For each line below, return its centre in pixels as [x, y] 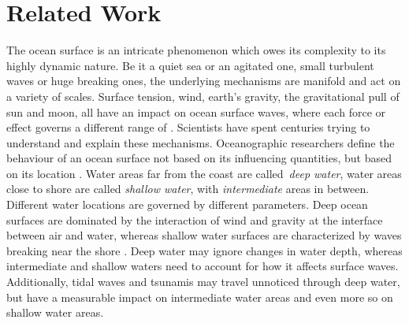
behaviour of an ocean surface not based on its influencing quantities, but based [199, 158]
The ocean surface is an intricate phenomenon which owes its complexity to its [196, 50]
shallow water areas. [55, 312]
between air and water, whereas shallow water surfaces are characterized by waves [204, 235]
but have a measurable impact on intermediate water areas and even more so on [200, 297]
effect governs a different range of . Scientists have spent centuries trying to [188, 127]
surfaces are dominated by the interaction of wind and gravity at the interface [195, 219]
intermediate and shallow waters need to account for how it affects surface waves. [203, 266]
